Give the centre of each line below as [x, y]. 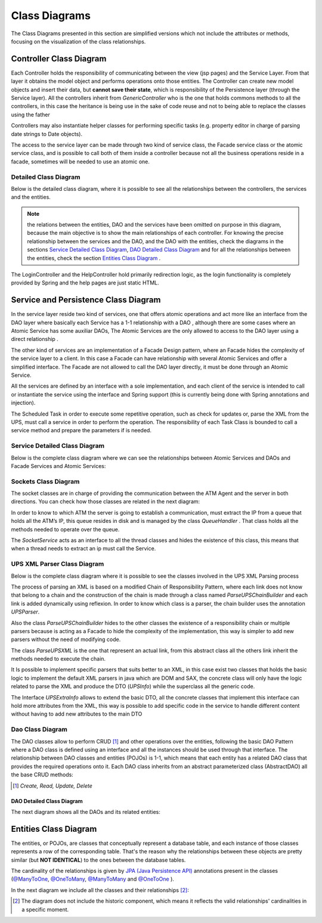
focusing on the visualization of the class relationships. [78, 41]
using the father [30, 114]
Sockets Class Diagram [45, 481]
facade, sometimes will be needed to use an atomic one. [80, 162]
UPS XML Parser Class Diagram [58, 564]
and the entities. [31, 197]
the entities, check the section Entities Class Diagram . [94, 258]
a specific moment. [45, 909]
